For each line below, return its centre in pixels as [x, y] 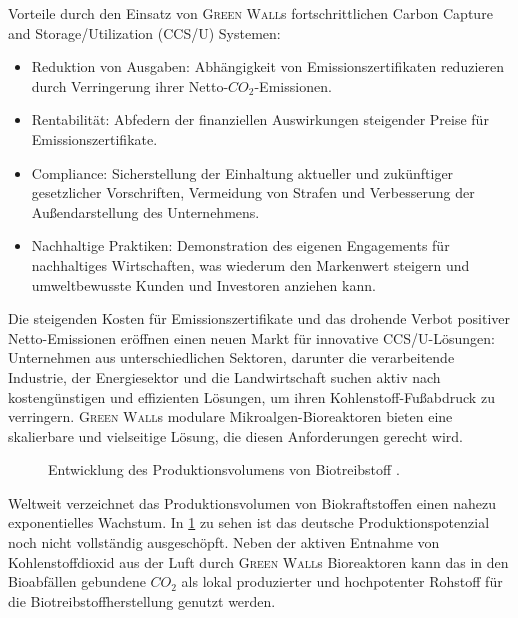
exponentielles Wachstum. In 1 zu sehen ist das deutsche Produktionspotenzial [249, 522]
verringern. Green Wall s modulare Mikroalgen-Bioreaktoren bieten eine [230, 416]
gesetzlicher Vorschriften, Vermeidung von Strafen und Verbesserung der [253, 192]
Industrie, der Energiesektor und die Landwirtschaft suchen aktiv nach [224, 376]
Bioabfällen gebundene [77, 581]
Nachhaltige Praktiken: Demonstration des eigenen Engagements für [240, 245]
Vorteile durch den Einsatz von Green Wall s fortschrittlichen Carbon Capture [250, 13]
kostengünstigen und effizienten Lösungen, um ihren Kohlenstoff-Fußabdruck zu [251, 396]
